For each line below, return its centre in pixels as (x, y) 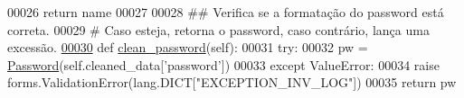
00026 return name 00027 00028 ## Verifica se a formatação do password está (226, 12)
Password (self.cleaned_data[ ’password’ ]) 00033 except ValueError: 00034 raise (223, 64)
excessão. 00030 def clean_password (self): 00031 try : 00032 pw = (188, 47)
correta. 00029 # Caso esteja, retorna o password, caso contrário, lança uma (218, 29)
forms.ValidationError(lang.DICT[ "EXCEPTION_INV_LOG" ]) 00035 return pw (232, 82)
